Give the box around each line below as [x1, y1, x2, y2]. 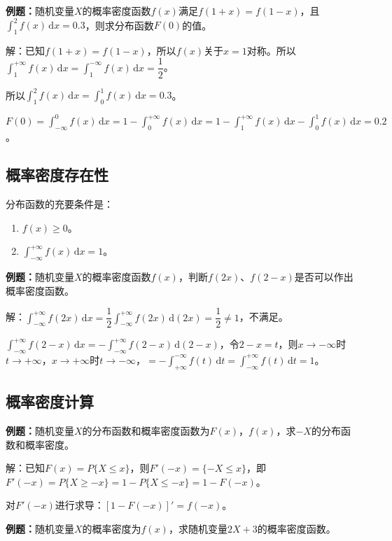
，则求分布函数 [85, 17, 154, 32]
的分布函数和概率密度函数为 [82, 423, 210, 437]
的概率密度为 [82, 521, 141, 535]
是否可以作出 [294, 269, 353, 283]
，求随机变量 [168, 521, 227, 535]
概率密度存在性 [6, 164, 108, 185]
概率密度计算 [6, 391, 94, 412]
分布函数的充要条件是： [6, 196, 113, 211]
